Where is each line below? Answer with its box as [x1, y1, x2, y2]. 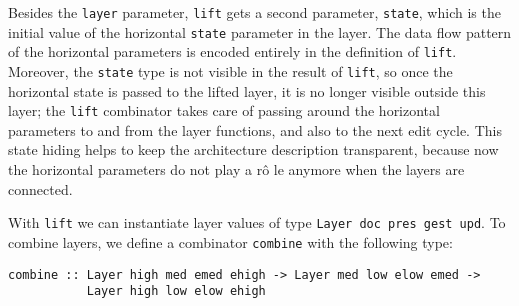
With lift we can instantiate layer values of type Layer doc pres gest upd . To [8, 212, 506, 233]
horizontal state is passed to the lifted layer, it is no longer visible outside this [8, 80, 486, 101]
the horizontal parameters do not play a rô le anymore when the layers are [8, 159, 465, 180]
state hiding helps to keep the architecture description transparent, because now [8, 139, 499, 160]
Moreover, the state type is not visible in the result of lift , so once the [8, 60, 453, 81]
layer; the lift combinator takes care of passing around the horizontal [8, 100, 440, 121]
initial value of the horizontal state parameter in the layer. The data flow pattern [8, 21, 512, 42]
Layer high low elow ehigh [86, 284, 266, 299]
